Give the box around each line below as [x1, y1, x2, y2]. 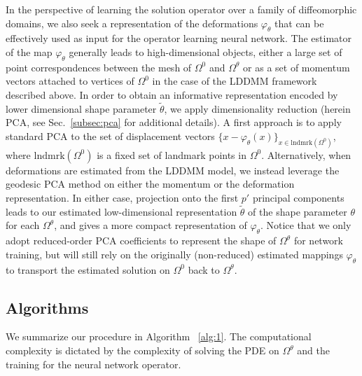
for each [6, 218, 40, 232]
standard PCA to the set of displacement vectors [6, 128, 215, 143]
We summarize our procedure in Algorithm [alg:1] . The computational [6, 329, 312, 344]
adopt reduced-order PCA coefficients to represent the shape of [6, 233, 277, 248]
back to [188, 262, 220, 277]
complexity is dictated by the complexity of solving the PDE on [6, 343, 279, 357]
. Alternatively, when [261, 147, 351, 162]
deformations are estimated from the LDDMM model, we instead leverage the [6, 162, 340, 177]
